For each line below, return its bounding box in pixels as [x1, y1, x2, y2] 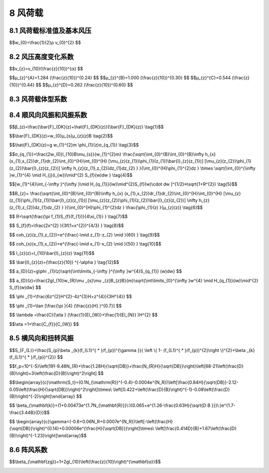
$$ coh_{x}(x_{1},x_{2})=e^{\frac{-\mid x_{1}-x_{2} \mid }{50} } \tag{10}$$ [9, 241, 161, 247]
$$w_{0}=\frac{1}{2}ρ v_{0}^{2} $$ [9, 40, 81, 46]
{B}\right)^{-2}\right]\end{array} [9, 393, 76, 399]
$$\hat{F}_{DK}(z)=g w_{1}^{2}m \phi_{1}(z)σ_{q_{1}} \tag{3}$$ [9, 142, 139, 148]
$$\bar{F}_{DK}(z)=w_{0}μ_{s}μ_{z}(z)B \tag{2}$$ [9, 133, 113, 139]
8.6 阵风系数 [9, 446, 48, 454]
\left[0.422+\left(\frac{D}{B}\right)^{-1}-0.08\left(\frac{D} [113, 386, 230, 392]
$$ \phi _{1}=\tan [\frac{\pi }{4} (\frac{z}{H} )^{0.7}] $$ [9, 303, 122, 309]
